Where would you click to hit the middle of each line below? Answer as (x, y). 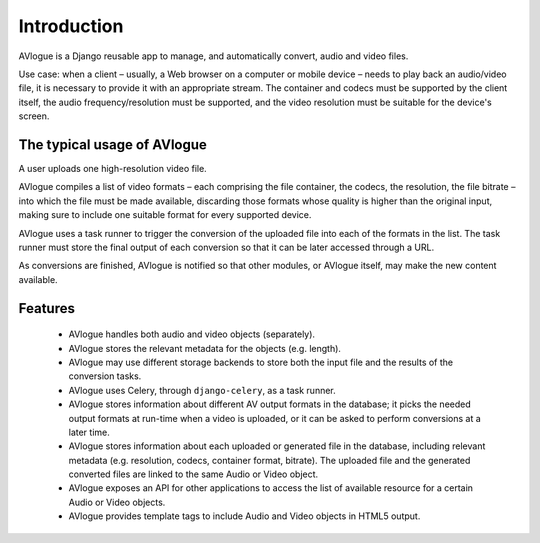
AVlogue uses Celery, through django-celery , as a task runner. (202, 390)
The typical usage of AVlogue (112, 144)
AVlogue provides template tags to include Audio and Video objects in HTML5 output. (244, 516)
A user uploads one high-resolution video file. (112, 169)
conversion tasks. (105, 376)
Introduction (71, 26)
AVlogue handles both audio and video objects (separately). (191, 334)
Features (46, 308)
